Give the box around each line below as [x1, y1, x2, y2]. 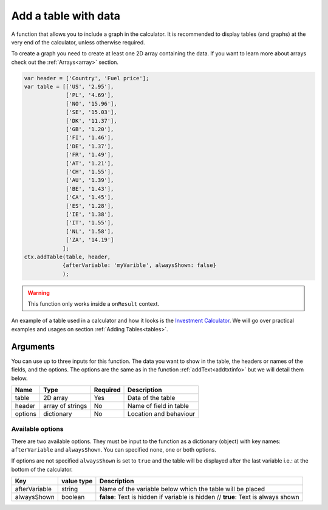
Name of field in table [128, 401, 190, 410]
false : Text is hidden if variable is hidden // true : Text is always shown [99, 493, 300, 501]
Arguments [11, 341, 55, 352]
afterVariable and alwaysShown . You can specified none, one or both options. [11, 446, 217, 453]
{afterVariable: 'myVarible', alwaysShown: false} [62, 262, 217, 269]
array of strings [43, 401, 87, 410]
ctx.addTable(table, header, [24, 253, 111, 260]
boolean [61, 493, 85, 501]
